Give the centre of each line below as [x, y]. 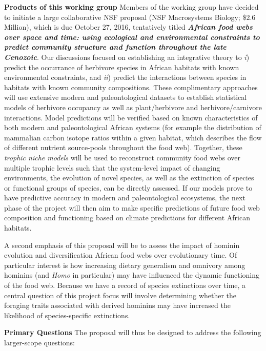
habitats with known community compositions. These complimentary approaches [131, 87]
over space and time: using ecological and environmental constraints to [132, 37]
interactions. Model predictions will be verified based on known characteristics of [131, 117]
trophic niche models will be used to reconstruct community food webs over [122, 157]
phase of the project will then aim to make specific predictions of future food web [132, 207]
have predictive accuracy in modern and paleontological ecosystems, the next [125, 198]
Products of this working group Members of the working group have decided [131, 7]
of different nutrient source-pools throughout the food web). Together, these [123, 147]
